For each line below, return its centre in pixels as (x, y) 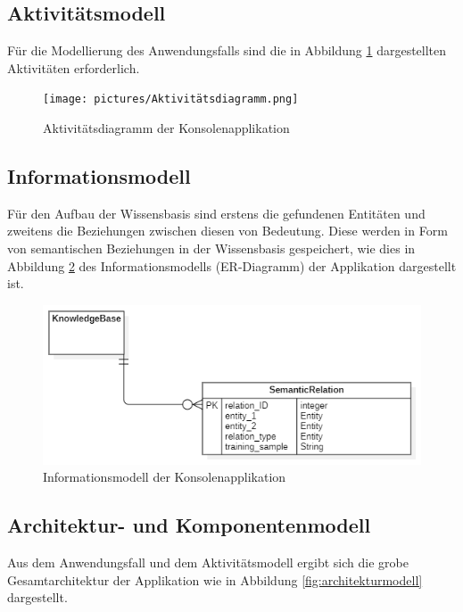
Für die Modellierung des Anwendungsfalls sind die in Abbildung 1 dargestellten (227, 50)
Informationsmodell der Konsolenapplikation (165, 477)
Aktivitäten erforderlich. (74, 67)
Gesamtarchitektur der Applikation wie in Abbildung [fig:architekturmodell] (215, 579)
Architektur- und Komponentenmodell (189, 525)
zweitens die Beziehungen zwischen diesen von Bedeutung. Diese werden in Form (227, 231)
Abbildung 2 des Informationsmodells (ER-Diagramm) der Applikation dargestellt (232, 265)
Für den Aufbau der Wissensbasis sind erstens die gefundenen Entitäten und (216, 213)
